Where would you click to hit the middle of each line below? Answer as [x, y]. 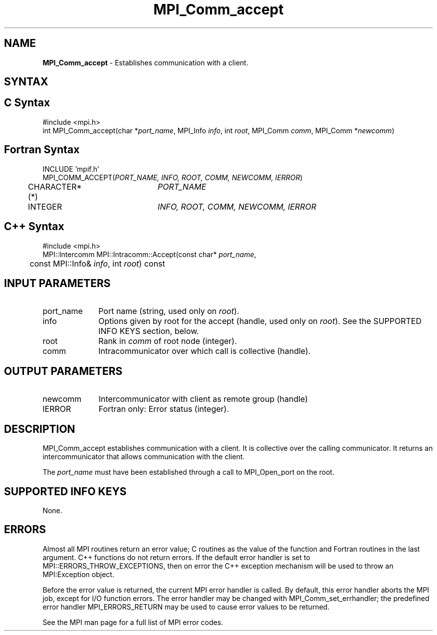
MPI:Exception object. [78, 574]
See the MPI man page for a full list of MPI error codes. [133, 622]
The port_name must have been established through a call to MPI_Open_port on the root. [189, 472]
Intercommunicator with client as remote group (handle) [203, 399]
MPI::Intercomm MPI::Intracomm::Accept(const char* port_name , [149, 254]
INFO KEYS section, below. [149, 331]
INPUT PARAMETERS [57, 283]
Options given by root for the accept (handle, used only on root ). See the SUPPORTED [260, 321]
